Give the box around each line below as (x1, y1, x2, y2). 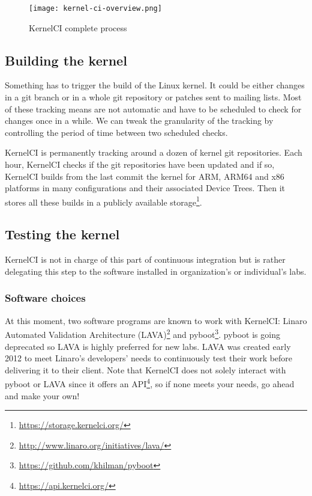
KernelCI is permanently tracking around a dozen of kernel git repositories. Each (5, 146, 302, 159)
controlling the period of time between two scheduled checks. (5, 126, 228, 138)
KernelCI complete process (29, 21, 127, 34)
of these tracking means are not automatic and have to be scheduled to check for (5, 102, 302, 115)
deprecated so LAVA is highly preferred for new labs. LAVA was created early (5, 340, 291, 352)
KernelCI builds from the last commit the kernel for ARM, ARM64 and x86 (5, 170, 284, 182)
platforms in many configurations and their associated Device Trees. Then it (5, 182, 286, 194)
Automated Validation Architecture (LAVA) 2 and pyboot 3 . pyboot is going (5, 326, 280, 340)
